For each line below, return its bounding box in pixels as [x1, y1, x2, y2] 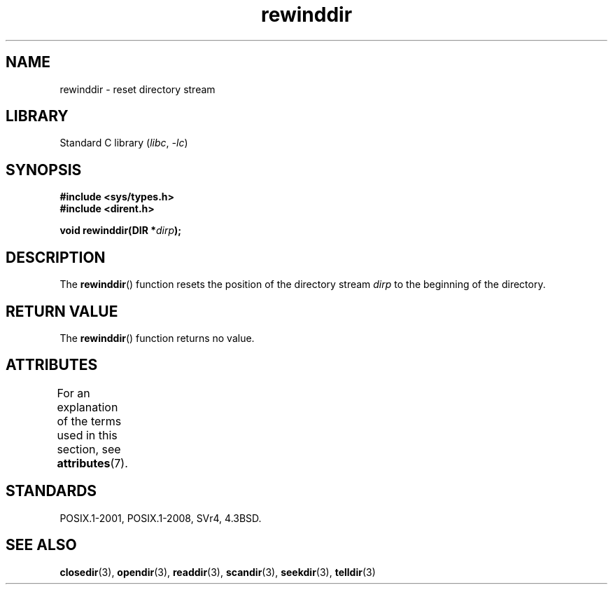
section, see [57, 441, 121, 456]
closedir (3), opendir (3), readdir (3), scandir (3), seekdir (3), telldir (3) [59, 565, 376, 578]
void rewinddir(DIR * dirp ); [59, 224, 182, 237]
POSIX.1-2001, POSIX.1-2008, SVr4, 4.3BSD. [59, 512, 262, 524]
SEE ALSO [6, 536, 77, 554]
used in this [57, 427, 118, 442]
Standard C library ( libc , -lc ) [59, 137, 188, 149]
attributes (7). [57, 455, 128, 470]
